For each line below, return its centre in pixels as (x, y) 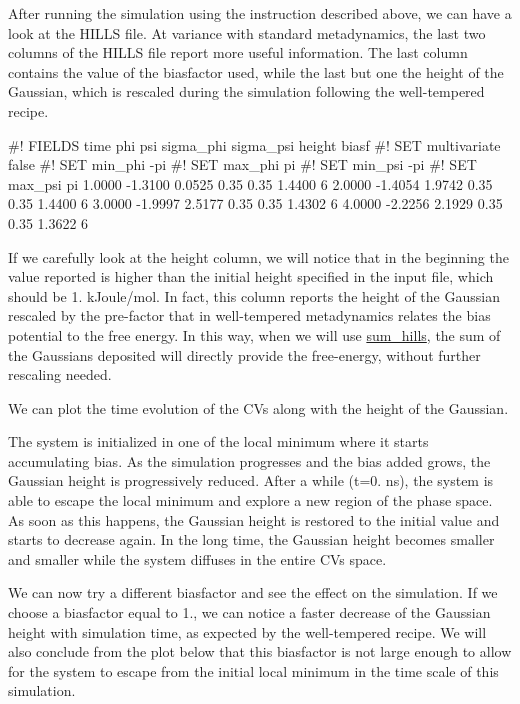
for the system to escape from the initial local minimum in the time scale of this (253, 670)
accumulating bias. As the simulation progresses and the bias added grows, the (249, 460)
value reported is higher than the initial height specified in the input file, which (251, 276)
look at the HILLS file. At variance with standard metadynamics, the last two (247, 32)
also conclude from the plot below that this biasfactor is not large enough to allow (260, 651)
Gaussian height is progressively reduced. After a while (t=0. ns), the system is (251, 480)
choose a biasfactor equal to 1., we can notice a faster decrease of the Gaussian (249, 612)
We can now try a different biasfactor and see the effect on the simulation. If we (253, 592)
